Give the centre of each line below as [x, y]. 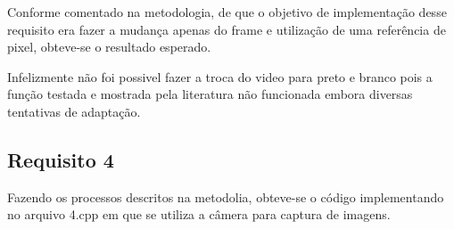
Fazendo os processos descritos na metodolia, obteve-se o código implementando [226, 196]
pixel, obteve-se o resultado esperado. [109, 47]
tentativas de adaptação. [74, 111]
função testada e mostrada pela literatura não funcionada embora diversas [210, 94]
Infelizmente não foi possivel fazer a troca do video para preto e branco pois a [220, 76]
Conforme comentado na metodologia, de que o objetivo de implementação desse [227, 12]
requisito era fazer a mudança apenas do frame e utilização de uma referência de [227, 29]
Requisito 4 [61, 159]
